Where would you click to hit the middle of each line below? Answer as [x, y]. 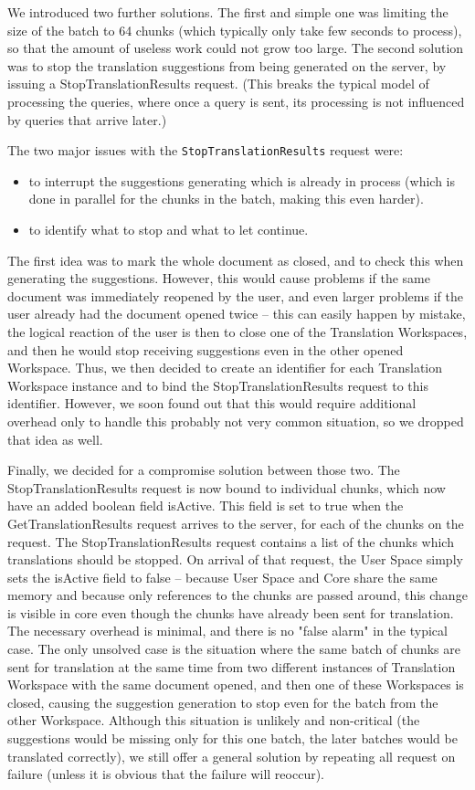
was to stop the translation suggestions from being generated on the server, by [227, 65]
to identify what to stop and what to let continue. [169, 229]
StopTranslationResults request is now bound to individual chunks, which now [227, 487]
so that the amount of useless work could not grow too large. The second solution [236, 48]
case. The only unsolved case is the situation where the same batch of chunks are [234, 649]
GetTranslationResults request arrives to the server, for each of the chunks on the [236, 523]
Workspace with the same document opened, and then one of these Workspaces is [236, 685]
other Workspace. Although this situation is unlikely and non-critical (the [214, 720]
